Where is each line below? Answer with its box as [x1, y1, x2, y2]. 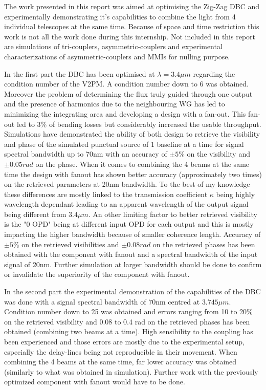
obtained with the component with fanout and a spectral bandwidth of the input [4, 249, 258, 259]
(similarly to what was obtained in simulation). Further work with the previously [4, 366, 258, 377]
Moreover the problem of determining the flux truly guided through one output [4, 88, 253, 99]
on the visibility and [187, 148, 250, 159]
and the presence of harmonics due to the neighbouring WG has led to [4, 98, 225, 109]
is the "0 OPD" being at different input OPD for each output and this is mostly [4, 219, 254, 229]
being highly [216, 188, 255, 199]
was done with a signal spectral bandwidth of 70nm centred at [4, 296, 200, 307]
